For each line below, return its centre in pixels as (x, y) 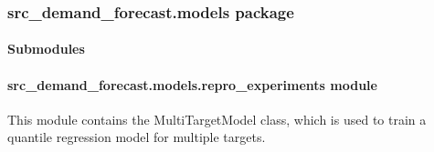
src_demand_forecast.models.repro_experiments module (192, 84)
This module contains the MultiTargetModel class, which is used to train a (217, 119)
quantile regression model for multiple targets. (137, 137)
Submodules (46, 49)
